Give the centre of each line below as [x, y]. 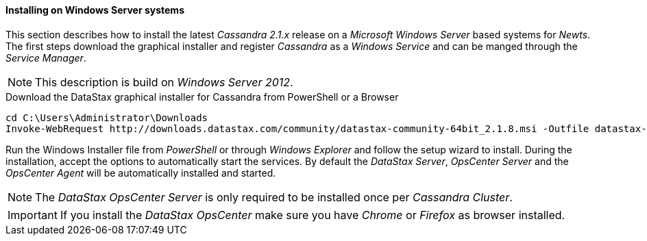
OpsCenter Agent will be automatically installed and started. [141, 173]
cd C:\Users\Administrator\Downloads [107, 117]
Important [33, 215]
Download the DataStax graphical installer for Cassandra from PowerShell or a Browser [202, 97]
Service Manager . [46, 58]
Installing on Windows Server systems [95, 10]
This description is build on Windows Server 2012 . [164, 82]
